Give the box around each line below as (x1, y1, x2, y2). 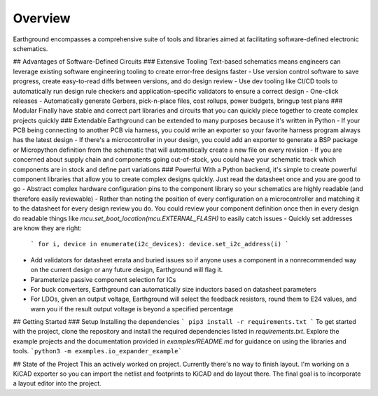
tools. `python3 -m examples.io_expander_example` (13, 347, 182, 355)
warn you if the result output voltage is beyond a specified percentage (30, 304, 234, 313)
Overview (13, 10, 71, 26)
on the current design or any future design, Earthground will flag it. (30, 266, 223, 274)
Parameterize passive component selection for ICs (30, 275, 176, 283)
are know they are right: (13, 224, 82, 232)
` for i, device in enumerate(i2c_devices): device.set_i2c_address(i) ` (30, 240, 290, 248)
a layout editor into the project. (13, 379, 101, 388)
